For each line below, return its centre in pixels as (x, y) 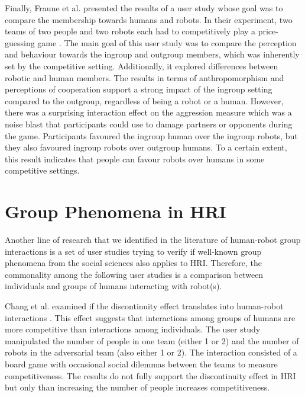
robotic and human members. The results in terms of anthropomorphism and (145, 77)
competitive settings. (42, 170)
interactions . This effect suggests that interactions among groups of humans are (150, 317)
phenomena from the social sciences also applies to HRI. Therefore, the (134, 263)
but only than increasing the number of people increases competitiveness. (137, 387)
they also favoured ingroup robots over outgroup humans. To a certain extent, (146, 147)
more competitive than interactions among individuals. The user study (133, 329)
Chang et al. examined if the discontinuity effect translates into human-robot (144, 306)
